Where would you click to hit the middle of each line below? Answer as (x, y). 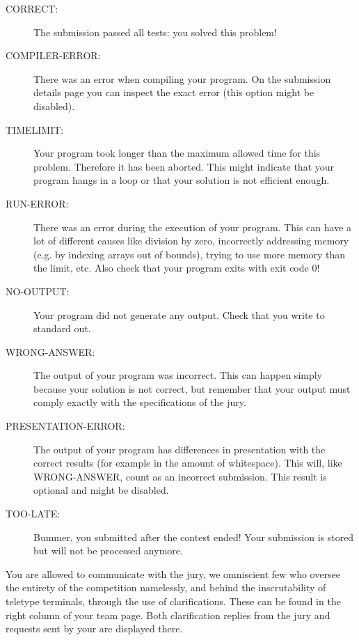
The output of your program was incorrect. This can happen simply (178, 375)
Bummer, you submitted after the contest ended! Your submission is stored (194, 537)
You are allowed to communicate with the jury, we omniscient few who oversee (173, 573)
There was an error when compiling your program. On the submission (182, 78)
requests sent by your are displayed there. (94, 629)
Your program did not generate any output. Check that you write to (179, 314)
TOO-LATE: (33, 514)
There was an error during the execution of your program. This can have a (193, 227)
